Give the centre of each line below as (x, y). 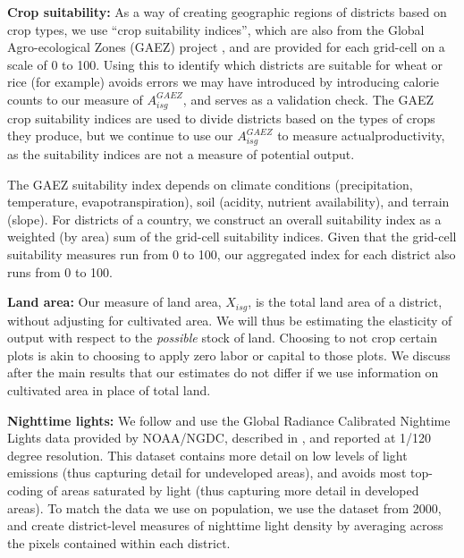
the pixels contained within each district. (119, 542)
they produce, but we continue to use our (120, 135)
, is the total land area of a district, (345, 302)
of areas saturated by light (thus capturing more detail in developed (233, 490)
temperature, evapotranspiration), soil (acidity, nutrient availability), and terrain (228, 202)
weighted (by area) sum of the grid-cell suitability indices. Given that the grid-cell (232, 237)
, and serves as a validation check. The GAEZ (308, 99)
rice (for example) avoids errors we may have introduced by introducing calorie (224, 82)
